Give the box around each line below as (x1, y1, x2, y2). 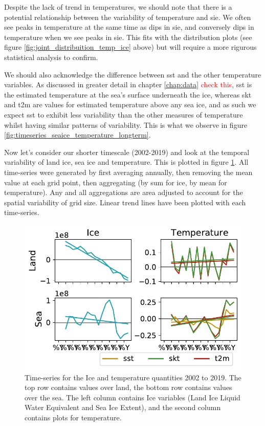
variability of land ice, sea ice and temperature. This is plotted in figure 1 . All (4, 157, 249, 167)
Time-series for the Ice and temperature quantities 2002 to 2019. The (25, 372, 241, 382)
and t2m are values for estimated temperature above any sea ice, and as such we (4, 99, 256, 110)
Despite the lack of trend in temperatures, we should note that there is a (4, 2, 232, 12)
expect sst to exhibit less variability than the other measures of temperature (4, 109, 243, 120)
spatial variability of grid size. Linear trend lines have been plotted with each (4, 197, 246, 207)
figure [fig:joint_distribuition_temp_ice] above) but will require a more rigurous (4, 42, 257, 52)
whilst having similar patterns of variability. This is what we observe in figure (4, 119, 248, 130)
